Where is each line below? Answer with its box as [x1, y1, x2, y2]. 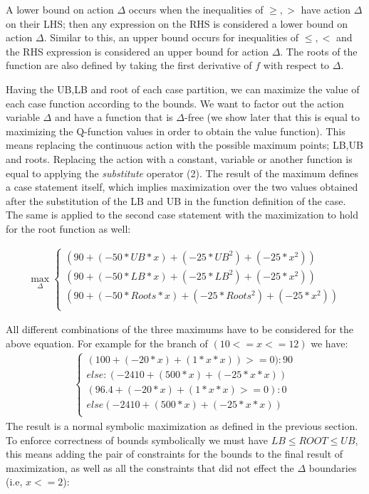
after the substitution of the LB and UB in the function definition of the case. [6, 193, 346, 208]
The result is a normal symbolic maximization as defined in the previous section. [6, 419, 358, 433]
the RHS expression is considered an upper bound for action [6, 43, 269, 58]
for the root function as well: [6, 221, 131, 236]
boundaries [308, 460, 357, 475]
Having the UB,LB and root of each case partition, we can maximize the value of [6, 81, 360, 96]
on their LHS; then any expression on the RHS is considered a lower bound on [6, 16, 348, 31]
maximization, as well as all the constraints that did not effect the [6, 460, 294, 475]
